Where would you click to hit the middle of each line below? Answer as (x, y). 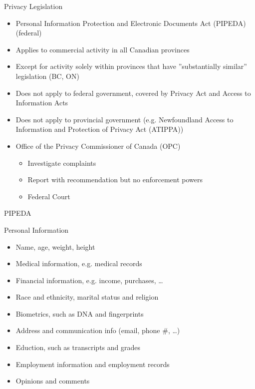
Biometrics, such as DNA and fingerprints (80, 313)
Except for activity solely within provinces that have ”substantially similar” (131, 66)
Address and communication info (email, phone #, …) (98, 330)
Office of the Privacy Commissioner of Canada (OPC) (98, 146)
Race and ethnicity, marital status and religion (87, 297)
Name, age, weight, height (55, 246)
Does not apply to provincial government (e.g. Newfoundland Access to (125, 119)
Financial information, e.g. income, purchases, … (89, 280)
